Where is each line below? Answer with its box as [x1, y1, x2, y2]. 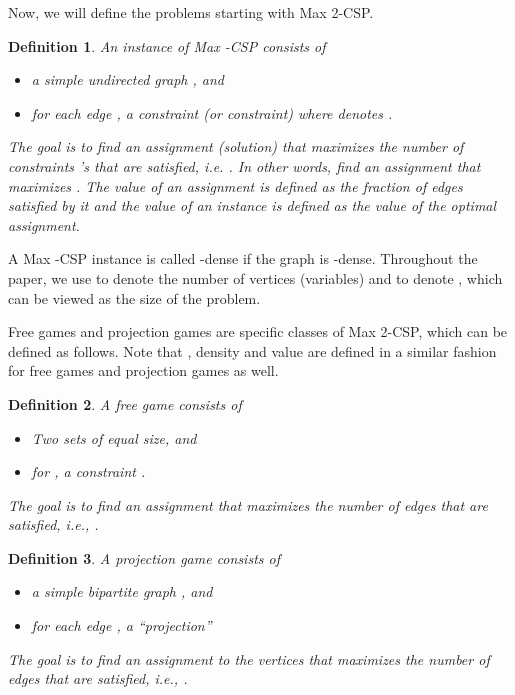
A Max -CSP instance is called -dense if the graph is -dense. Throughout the [8, 248, 478, 269]
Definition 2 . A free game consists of [8, 393, 242, 414]
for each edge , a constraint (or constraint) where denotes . [31, 102, 393, 123]
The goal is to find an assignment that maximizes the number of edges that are [8, 494, 488, 515]
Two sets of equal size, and [31, 427, 197, 448]
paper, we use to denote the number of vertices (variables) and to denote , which [8, 267, 503, 288]
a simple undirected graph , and [31, 69, 224, 90]
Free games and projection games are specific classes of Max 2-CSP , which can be [8, 321, 508, 342]
